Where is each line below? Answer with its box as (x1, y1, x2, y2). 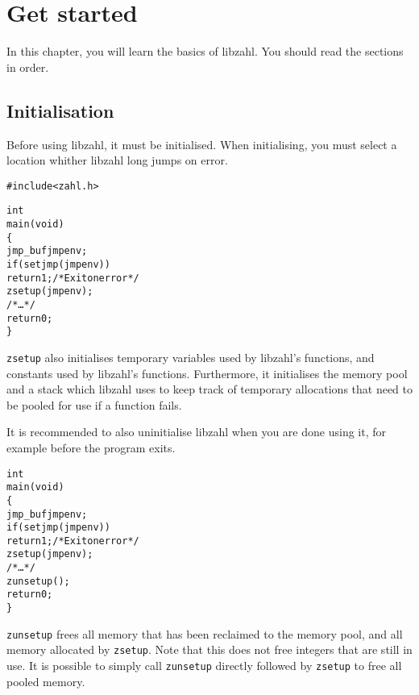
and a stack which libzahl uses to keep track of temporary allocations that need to (6, 381, 413, 397)
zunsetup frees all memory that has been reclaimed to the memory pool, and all (6, 625, 403, 642)
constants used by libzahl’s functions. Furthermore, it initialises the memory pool (6, 364, 408, 381)
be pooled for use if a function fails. (6, 396, 182, 413)
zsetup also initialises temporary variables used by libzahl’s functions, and (6, 348, 375, 365)
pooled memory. (6, 672, 85, 689)
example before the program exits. (6, 439, 176, 456)
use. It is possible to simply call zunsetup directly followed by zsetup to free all (6, 657, 402, 674)
